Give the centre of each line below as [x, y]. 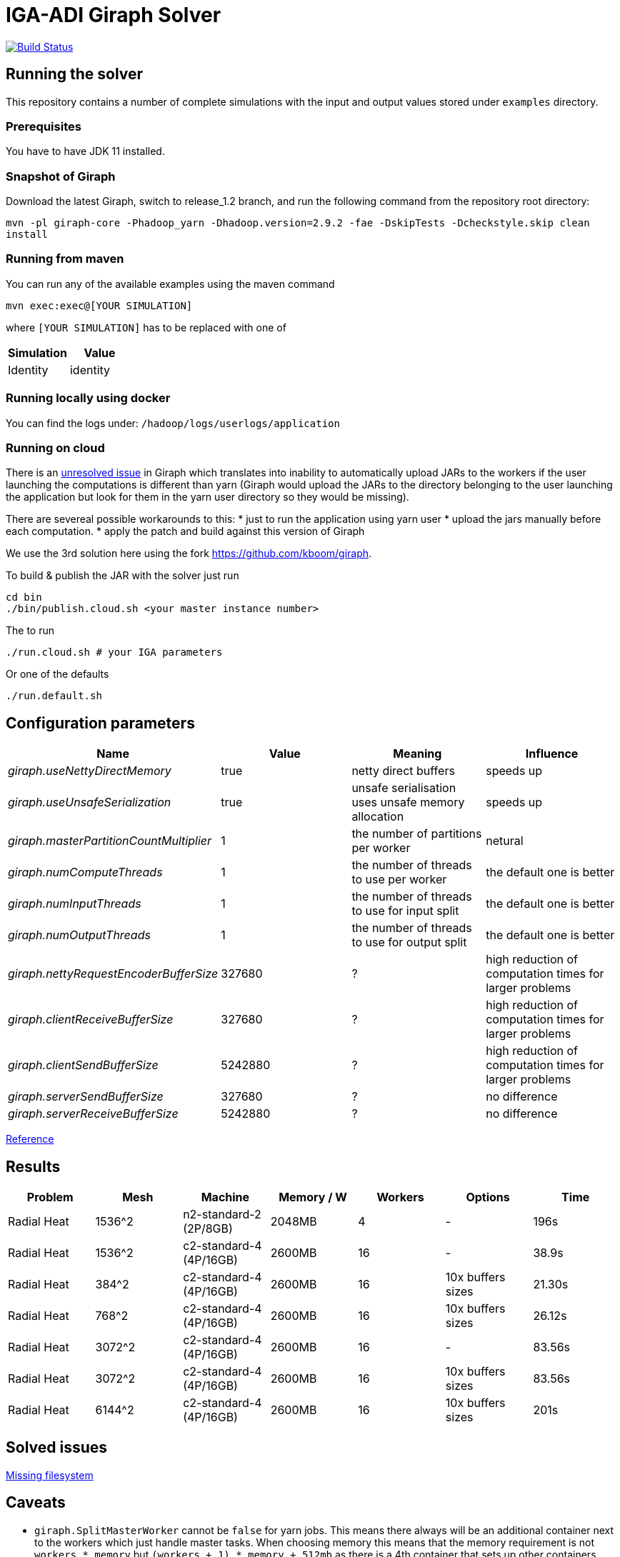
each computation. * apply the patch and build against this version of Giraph [185, 531]
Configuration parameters [100, 723]
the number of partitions [417, 834]
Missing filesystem [50, 1475]
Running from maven [65, 259]
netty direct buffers [403, 771]
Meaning [417, 754]
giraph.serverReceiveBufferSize [93, 1114]
